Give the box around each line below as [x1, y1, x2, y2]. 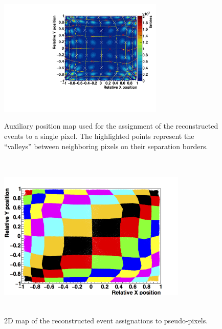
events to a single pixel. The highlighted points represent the [4, 130, 194, 141]
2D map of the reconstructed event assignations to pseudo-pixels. [4, 315, 208, 326]
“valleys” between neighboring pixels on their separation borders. [4, 140, 208, 151]
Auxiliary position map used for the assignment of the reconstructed [4, 120, 218, 131]
